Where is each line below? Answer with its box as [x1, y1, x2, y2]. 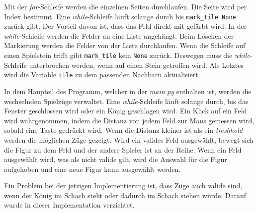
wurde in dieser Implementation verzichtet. [4, 200, 135, 210]
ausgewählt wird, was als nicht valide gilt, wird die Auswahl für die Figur [4, 154, 227, 164]
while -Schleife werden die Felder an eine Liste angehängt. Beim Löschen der [4, 30, 234, 41]
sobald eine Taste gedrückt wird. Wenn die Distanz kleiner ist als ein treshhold [4, 125, 243, 135]
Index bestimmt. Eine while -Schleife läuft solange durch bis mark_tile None [4, 11, 236, 21]
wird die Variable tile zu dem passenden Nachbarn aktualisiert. [4, 69, 200, 80]
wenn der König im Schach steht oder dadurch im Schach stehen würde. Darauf [4, 190, 247, 200]
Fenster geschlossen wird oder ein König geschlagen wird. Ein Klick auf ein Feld [4, 106, 247, 116]
